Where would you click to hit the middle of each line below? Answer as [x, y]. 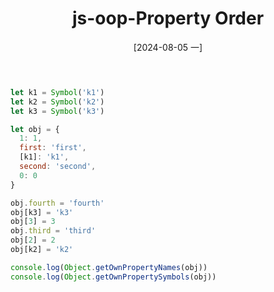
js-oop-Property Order [168, 18]
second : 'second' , [58, 167]
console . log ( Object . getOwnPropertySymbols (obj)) [113, 277]
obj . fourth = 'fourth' [57, 203]
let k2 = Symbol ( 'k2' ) [57, 102]
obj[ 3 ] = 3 [33, 222]
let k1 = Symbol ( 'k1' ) [57, 92]
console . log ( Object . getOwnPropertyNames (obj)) [109, 267]
